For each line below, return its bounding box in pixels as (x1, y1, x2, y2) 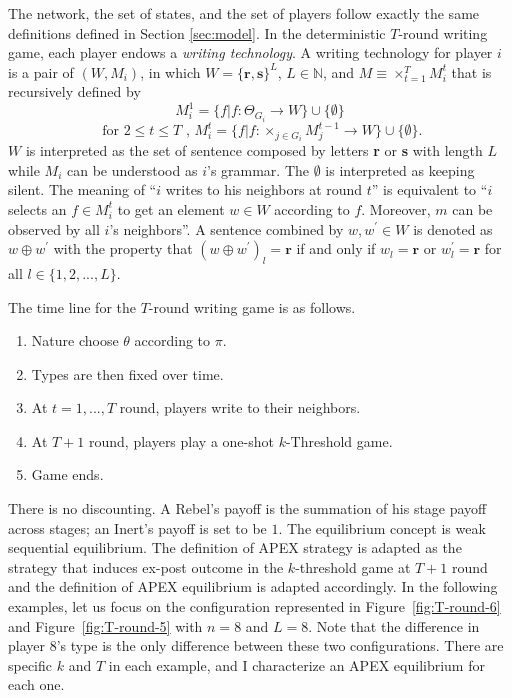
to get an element (117, 198, 225, 219)
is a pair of (8, 61, 74, 82)
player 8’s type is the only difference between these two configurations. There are (8, 635, 504, 656)
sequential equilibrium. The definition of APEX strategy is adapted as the (8, 537, 462, 558)
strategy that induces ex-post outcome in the (8, 556, 284, 577)
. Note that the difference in (308, 615, 480, 636)
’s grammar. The (206, 159, 310, 180)
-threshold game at (295, 556, 411, 577)
